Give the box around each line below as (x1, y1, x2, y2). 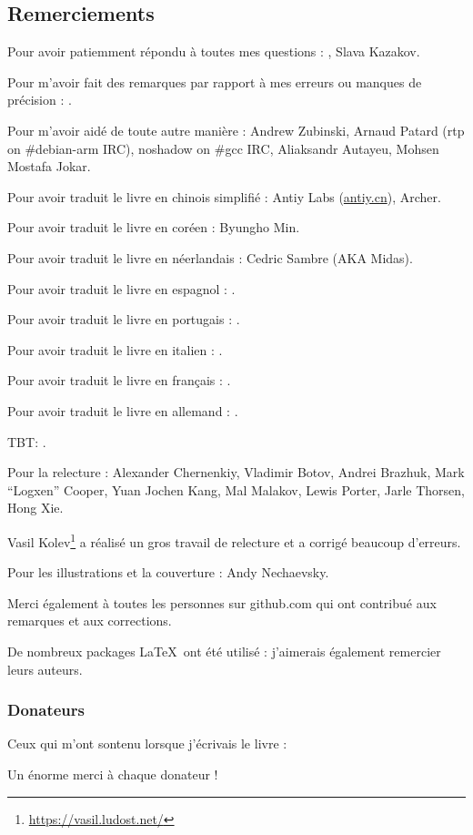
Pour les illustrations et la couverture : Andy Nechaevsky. (7, 563, 329, 582)
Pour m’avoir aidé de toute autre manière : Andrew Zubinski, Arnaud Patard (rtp (7, 120, 465, 139)
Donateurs (7, 698, 86, 721)
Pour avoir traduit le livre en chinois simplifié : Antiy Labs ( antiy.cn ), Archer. (7, 187, 441, 206)
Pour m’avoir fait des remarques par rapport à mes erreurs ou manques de (7, 72, 422, 91)
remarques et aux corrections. (7, 611, 172, 630)
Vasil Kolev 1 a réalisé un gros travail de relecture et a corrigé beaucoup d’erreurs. (7, 529, 461, 551)
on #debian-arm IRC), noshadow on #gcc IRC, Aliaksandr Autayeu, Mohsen (7, 138, 439, 158)
